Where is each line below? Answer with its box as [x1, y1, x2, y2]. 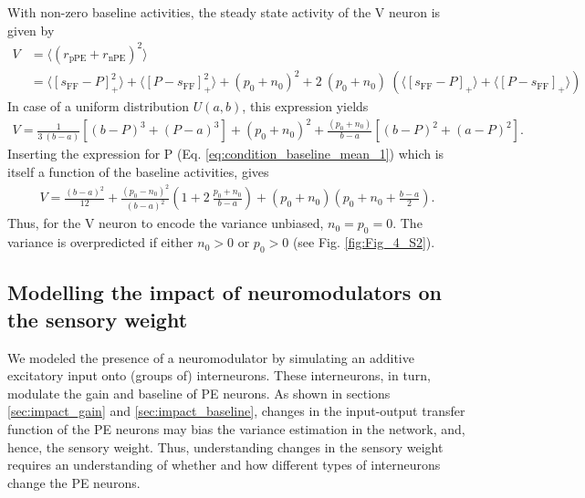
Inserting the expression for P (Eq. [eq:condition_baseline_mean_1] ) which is [7, 144, 444, 163]
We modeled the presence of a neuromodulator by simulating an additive [7, 348, 414, 367]
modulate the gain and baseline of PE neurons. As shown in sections [7, 383, 391, 402]
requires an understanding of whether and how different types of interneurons [7, 455, 441, 474]
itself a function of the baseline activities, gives [7, 161, 269, 181]
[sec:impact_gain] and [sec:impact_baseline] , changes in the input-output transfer [7, 401, 465, 420]
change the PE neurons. [7, 472, 141, 492]
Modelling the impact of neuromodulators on [7, 278, 442, 306]
